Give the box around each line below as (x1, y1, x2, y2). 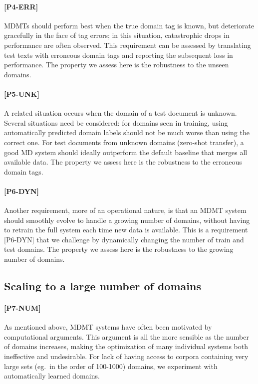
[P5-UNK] (4, 88, 39, 99)
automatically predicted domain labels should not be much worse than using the (4, 127, 250, 138)
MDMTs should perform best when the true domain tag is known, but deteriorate (4, 20, 255, 30)
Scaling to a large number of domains (4, 278, 201, 294)
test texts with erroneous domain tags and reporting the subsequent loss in (4, 49, 233, 60)
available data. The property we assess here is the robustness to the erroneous (4, 157, 242, 167)
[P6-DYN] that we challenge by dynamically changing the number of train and (4, 234, 244, 244)
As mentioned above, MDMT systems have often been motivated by (4, 322, 212, 332)
